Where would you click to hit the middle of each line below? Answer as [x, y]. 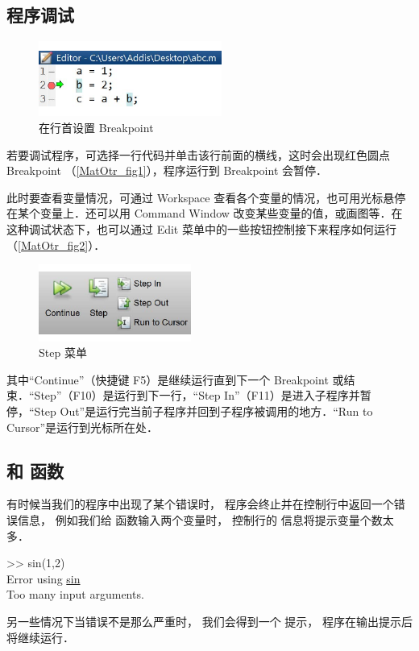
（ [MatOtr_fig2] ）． [56, 245]
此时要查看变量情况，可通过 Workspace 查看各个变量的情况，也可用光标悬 [201, 197]
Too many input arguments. [75, 594]
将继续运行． [40, 637]
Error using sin [44, 578]
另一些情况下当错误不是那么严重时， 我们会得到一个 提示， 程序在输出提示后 [209, 621]
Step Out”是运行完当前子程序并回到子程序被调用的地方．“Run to [203, 411]
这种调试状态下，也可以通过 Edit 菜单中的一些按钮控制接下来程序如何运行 [201, 228]
